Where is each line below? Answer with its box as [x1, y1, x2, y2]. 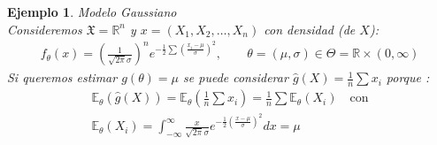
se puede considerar [183, 68, 288, 87]
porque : [386, 68, 430, 87]
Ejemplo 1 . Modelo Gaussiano [7, 3, 177, 20]
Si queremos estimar [7, 68, 118, 87]
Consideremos [7, 19, 82, 38]
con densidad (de [264, 19, 356, 38]
